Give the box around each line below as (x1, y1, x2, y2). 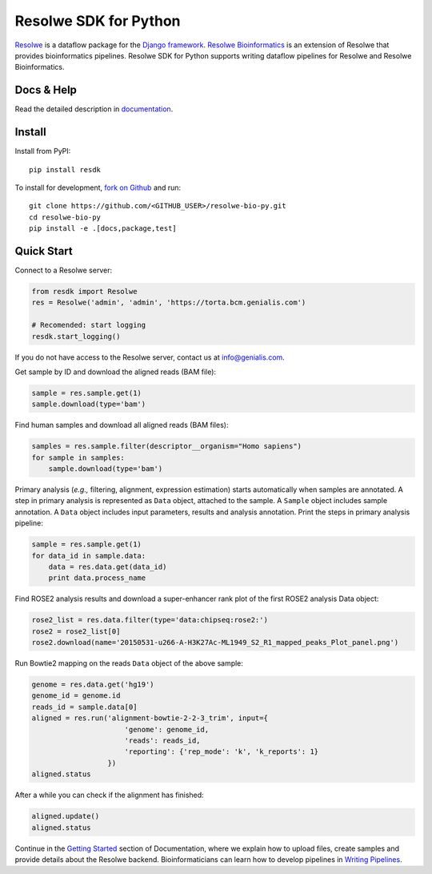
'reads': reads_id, (124, 736, 201, 745)
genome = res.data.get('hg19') (31, 680, 155, 689)
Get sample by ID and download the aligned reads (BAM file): (14, 367, 216, 377)
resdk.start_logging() (31, 332, 121, 340)
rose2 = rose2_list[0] (31, 626, 121, 636)
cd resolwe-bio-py (29, 212, 102, 222)
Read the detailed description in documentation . (14, 104, 174, 114)
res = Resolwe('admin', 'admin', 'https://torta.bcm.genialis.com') (31, 298, 306, 308)
